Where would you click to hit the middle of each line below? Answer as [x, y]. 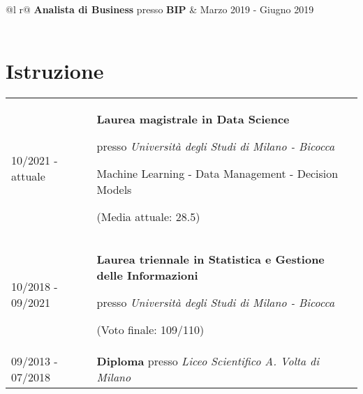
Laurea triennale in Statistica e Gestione [210, 259]
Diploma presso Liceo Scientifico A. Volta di [208, 361]
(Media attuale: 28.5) [148, 217]
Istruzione [55, 71]
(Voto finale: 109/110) [150, 330]
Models [114, 190]
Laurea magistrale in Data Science [193, 119]
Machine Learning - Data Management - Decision [217, 174]
